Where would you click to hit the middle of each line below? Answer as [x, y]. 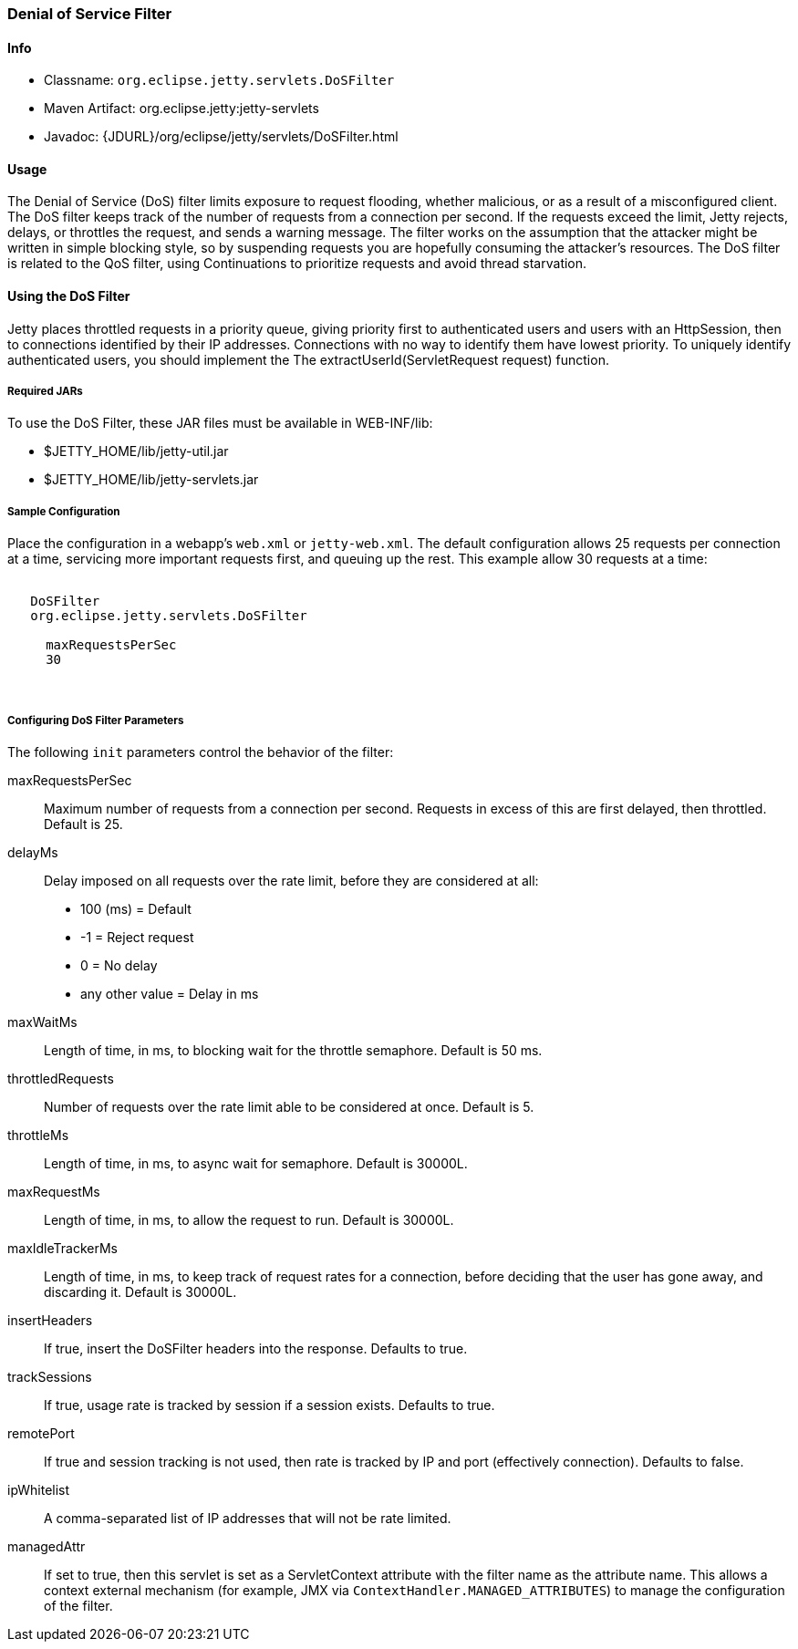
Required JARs [45, 392]
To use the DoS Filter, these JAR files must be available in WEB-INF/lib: [220, 423]
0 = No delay [119, 965]
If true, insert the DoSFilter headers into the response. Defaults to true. [256, 1348]
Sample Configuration [64, 511]
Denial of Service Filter [90, 14]
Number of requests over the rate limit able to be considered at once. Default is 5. [289, 1107]
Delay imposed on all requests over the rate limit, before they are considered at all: [291, 881]
